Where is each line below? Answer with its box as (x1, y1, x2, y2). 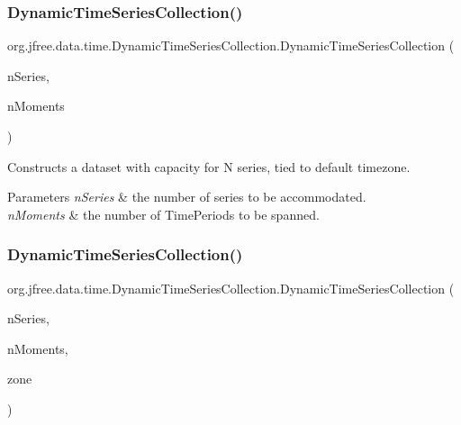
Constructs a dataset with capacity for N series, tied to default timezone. (7, 157, 411, 176)
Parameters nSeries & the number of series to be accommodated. (7, 187, 366, 206)
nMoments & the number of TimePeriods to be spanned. (7, 204, 320, 223)
